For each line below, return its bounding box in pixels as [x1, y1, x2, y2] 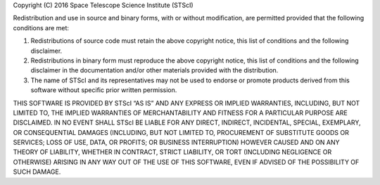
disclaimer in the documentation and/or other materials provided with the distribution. [30, 66, 279, 75]
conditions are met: [13, 23, 70, 32]
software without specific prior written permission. [30, 86, 177, 94]
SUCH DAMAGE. [13, 167, 61, 176]
